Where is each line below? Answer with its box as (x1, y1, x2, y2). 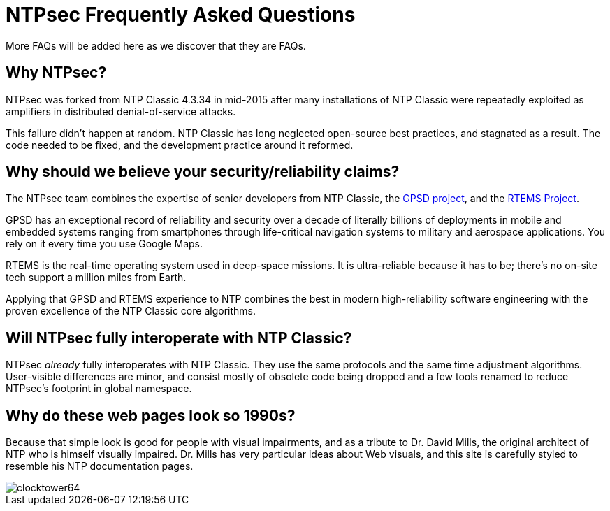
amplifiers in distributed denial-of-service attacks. (6, 105, 236, 117)
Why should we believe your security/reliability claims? (6, 163, 400, 181)
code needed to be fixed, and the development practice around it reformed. (6, 138, 354, 151)
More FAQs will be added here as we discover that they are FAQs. (6, 39, 306, 52)
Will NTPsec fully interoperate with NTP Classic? (6, 329, 352, 347)
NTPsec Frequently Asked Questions (6, 3, 356, 27)
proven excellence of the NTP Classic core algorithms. (6, 305, 256, 317)
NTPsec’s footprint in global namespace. (6, 382, 192, 395)
